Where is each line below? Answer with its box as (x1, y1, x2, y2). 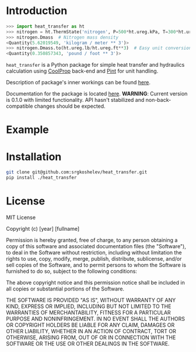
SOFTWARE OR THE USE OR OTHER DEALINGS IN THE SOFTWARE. (6, 340, 170, 347)
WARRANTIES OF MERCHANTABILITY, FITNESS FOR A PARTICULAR (6, 309, 171, 316)
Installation (6, 150, 62, 163)
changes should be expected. (34, 102, 106, 110)
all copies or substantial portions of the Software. (6, 285, 124, 292)
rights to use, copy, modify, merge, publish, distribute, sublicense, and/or (6, 255, 182, 262)
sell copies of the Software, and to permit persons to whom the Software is (6, 262, 187, 268)
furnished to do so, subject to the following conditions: (6, 268, 137, 275)
